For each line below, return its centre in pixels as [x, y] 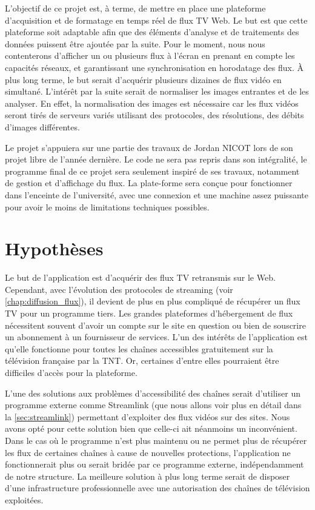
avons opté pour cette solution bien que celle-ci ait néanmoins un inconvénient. [151, 428]
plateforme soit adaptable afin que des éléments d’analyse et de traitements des [152, 32]
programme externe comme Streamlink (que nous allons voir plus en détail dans [153, 405]
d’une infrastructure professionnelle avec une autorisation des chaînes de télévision [157, 488]
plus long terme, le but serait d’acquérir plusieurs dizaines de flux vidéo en [143, 79]
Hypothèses [54, 248]
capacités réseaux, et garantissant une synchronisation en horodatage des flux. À [154, 67]
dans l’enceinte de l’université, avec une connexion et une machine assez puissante [157, 194]
